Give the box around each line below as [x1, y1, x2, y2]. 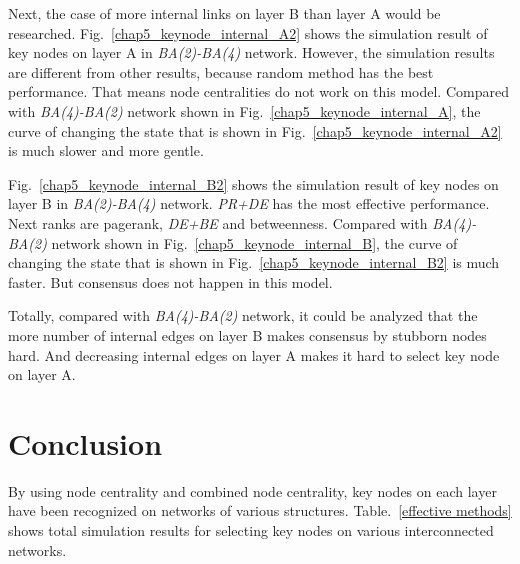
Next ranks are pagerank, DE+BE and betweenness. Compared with [8, 212, 428, 233]
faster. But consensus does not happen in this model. [8, 271, 333, 292]
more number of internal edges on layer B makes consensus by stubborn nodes [8, 324, 487, 345]
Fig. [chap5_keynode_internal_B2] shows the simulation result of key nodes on [8, 173, 499, 194]
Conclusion [8, 422, 163, 463]
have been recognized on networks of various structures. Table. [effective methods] [8, 500, 512, 521]
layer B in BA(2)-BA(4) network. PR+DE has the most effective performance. [8, 193, 490, 214]
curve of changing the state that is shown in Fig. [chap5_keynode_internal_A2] [8, 120, 502, 141]
